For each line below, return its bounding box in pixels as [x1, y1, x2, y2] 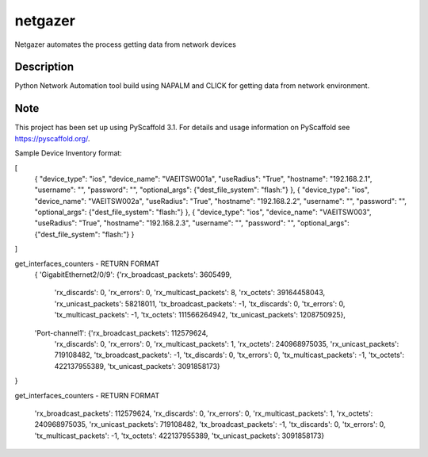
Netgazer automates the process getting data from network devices [14, 40, 237, 49]
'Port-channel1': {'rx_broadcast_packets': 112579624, [34, 328, 208, 337]
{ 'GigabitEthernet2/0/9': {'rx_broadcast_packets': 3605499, [34, 270, 232, 279]
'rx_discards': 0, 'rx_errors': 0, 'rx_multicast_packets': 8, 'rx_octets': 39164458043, [54, 288, 325, 298]
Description [14, 60, 75, 74]
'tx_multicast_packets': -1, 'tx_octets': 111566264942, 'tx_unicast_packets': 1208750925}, [54, 310, 346, 320]
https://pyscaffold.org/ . [14, 133, 90, 143]
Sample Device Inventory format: [14, 148, 122, 158]
